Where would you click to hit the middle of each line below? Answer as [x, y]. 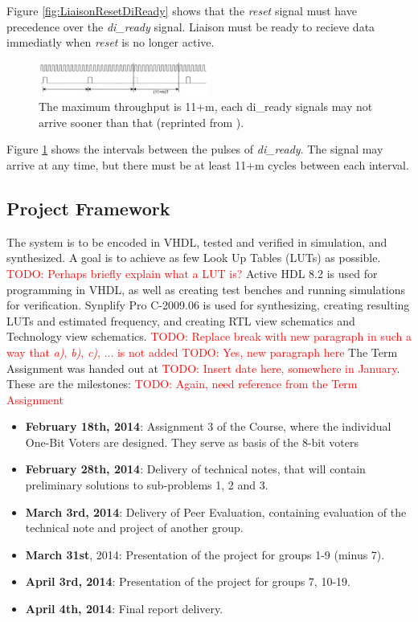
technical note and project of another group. [134, 528]
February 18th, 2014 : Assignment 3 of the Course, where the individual [208, 426]
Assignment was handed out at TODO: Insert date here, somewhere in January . [203, 368]
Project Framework [88, 208]
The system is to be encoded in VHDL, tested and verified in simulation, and [197, 241]
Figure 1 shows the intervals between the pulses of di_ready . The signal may [195, 149]
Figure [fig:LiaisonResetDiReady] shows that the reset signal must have [182, 10]
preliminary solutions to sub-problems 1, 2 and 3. [147, 485]
